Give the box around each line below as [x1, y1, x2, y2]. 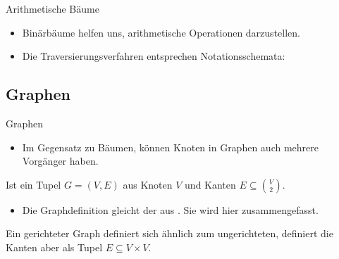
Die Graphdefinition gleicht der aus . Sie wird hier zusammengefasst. [22, 202, 319, 217]
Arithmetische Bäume [6, 1, 99, 15]
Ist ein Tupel [6, 177, 61, 191]
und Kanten [185, 177, 236, 191]
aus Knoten [123, 177, 173, 191]
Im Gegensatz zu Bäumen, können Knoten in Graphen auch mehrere [22, 139, 319, 154]
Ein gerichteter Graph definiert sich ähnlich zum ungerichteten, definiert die [6, 226, 333, 241]
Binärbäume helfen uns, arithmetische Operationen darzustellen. [22, 25, 300, 39]
